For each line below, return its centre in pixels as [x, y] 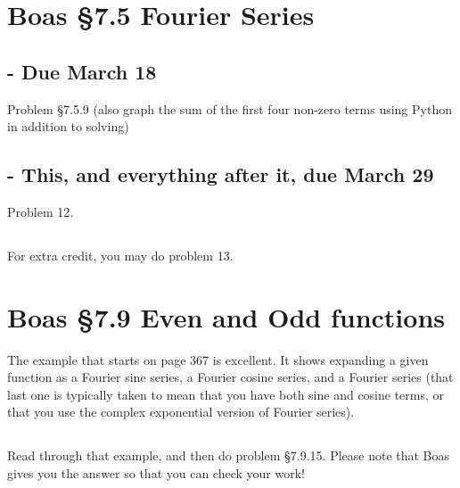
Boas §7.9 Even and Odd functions [226, 316]
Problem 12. [41, 211]
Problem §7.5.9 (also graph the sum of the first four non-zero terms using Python [230, 108]
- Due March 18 [82, 71]
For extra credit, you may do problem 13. [120, 255]
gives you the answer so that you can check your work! [156, 473]
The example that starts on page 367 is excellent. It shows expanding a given [218, 359]
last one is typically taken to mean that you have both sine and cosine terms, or [226, 394]
